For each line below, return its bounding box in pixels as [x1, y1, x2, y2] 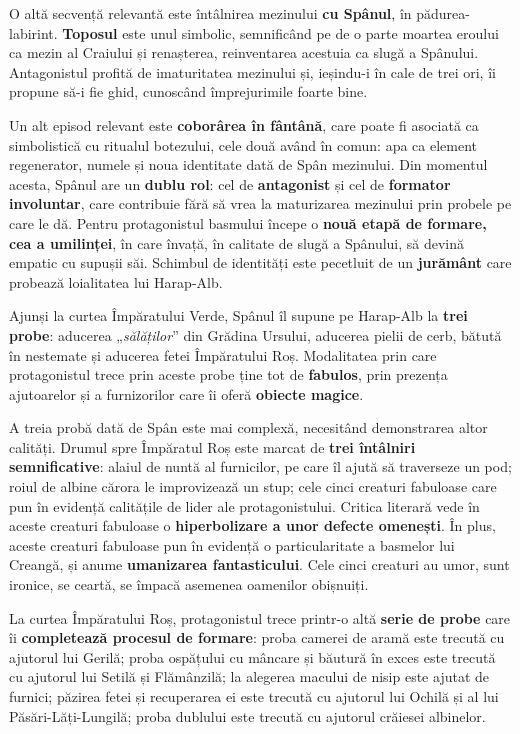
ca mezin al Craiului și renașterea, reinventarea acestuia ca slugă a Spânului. [9, 42, 479, 63]
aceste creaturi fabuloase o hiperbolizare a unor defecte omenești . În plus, [9, 515, 496, 536]
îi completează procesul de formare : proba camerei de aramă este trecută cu [9, 627, 505, 648]
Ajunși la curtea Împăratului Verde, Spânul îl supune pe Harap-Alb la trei [9, 305, 468, 326]
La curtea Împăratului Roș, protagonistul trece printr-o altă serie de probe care [9, 607, 511, 628]
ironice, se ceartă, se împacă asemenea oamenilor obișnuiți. [9, 574, 369, 595]
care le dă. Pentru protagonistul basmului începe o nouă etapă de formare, [9, 212, 487, 233]
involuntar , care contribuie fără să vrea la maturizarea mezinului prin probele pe [9, 193, 512, 214]
